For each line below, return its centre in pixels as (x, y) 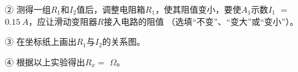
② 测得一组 (28, 9)
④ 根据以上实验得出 (45, 61)
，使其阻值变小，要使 (198, 9)
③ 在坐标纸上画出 (41, 41)
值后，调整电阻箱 (111, 9)
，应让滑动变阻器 (63, 21)
